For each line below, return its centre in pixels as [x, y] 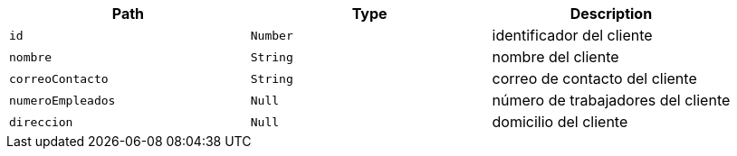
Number [272, 35]
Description [611, 14]
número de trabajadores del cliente [611, 100]
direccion [41, 122]
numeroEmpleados [62, 100]
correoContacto [59, 78]
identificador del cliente [572, 35]
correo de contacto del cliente [594, 78]
